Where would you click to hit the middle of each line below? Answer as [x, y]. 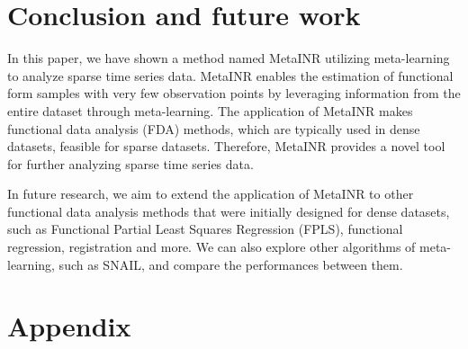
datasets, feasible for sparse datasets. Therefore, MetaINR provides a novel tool [226, 146]
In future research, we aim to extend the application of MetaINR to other [211, 194]
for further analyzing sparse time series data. [130, 163]
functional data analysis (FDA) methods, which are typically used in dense [214, 128]
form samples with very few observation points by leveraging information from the [234, 93]
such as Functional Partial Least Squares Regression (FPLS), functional [205, 229]
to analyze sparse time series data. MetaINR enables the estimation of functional [230, 75]
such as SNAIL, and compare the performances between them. [231, 264]
